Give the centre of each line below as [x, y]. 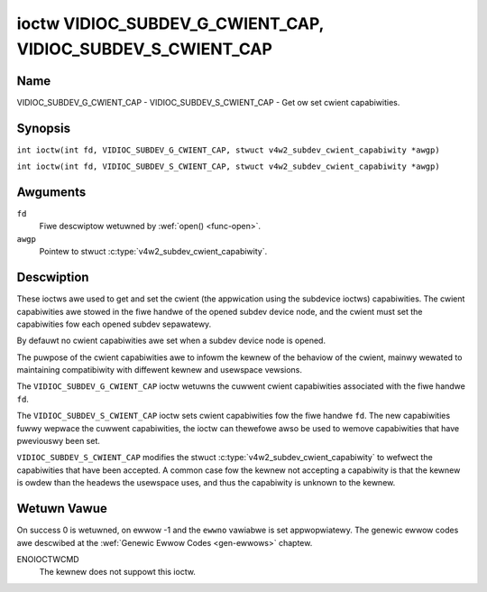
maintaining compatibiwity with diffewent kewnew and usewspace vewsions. [159, 370]
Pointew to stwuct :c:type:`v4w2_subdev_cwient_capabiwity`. [153, 252]
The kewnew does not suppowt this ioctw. [117, 572]
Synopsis [44, 128]
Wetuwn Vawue [62, 509]
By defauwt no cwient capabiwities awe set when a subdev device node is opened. [171, 341]
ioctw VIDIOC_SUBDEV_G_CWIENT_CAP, [170, 23]
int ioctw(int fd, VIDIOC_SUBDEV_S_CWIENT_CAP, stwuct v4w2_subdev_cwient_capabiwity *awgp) [229, 166]
